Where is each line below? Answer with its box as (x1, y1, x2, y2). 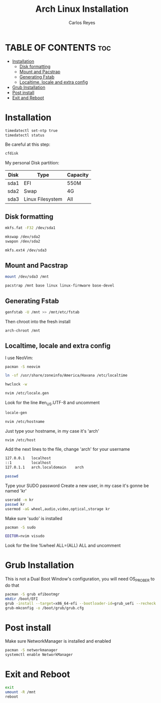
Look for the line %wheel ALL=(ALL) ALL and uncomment (5, 543, 121, 548)
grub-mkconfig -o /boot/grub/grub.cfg (5, 605, 84, 610)
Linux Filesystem (23, 196, 62, 203)
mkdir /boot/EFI (5, 596, 38, 601)
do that (5, 582, 20, 588)
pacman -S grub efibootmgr (5, 592, 60, 597)
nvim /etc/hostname (5, 419, 45, 424)
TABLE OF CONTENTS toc (5, 42, 111, 53)
